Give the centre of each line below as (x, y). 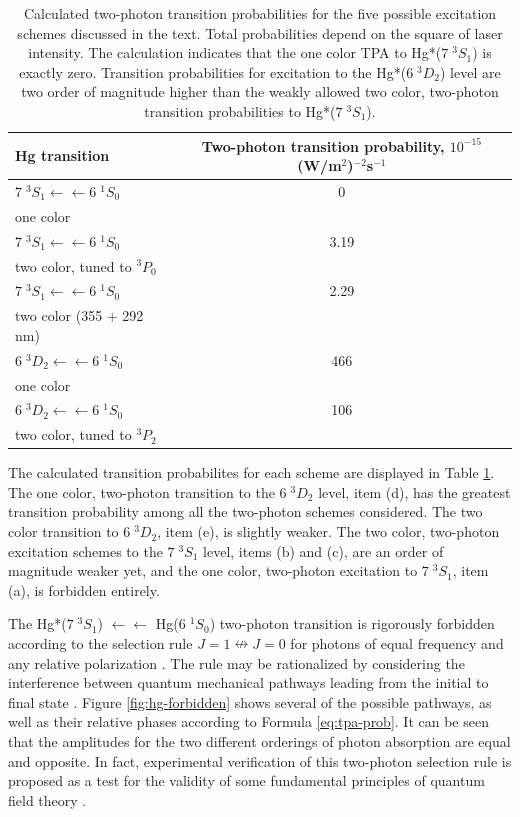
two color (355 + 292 (79, 315)
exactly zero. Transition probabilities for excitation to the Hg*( (213, 71)
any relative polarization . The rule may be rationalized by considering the (236, 662)
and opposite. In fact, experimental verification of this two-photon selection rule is (260, 760)
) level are (470, 71)
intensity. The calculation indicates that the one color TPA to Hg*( (235, 52)
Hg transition (62, 155)
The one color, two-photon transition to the (141, 491)
